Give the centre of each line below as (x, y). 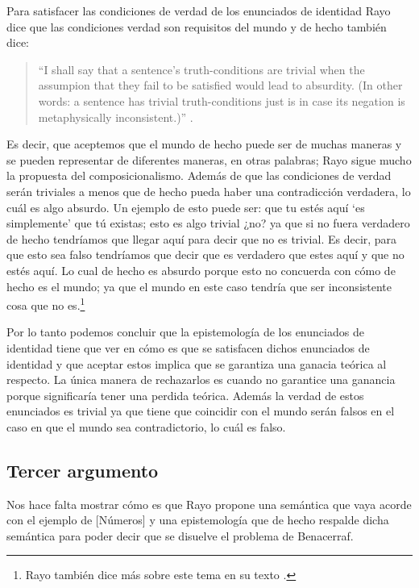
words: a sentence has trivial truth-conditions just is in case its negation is (222, 100)
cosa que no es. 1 (46, 304)
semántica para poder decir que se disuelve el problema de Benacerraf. (180, 535)
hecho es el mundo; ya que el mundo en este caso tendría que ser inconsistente (199, 286)
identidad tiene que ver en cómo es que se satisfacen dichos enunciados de (188, 347)
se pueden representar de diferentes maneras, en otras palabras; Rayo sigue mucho (209, 159)
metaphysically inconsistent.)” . (116, 117)
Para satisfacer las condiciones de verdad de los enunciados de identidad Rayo (199, 10)
